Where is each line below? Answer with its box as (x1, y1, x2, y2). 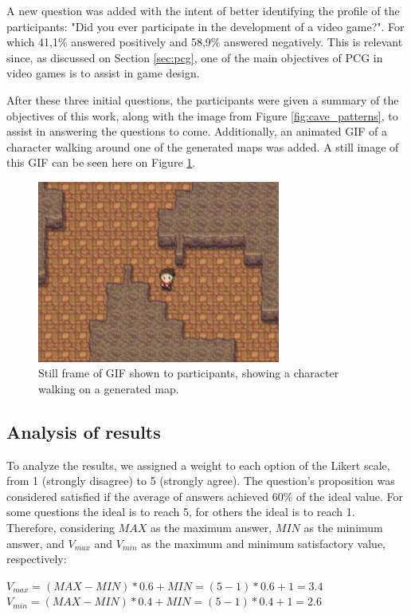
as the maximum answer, (150, 519, 272, 536)
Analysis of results (6, 419, 161, 444)
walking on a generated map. (38, 380, 179, 396)
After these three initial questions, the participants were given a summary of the (6, 91, 399, 108)
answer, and (6, 534, 65, 551)
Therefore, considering (6, 519, 115, 536)
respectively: (6, 550, 67, 567)
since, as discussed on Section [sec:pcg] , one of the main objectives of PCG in (6, 49, 383, 65)
